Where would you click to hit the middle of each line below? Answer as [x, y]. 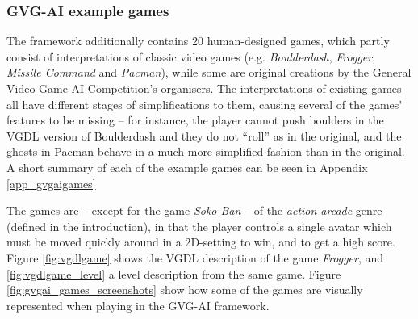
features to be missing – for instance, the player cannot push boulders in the [195, 120]
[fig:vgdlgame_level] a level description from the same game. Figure [174, 273]
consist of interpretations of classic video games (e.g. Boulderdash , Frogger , [191, 56]
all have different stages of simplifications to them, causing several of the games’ [205, 104]
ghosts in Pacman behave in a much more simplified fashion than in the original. [206, 151]
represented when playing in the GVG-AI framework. [138, 305]
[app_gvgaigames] [51, 183]
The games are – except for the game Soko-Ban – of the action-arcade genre [194, 210]
